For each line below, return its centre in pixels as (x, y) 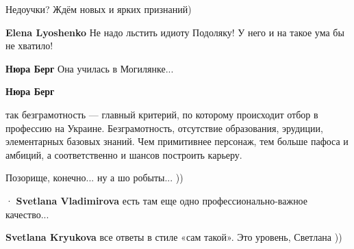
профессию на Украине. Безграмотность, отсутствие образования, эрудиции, (164, 128)
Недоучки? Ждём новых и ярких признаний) (99, 9)
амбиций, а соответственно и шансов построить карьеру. (124, 154)
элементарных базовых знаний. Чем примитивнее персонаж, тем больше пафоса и (177, 141)
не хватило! (29, 45)
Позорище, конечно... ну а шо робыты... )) (94, 178)
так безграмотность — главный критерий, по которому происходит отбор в (162, 114)
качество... (27, 214)
